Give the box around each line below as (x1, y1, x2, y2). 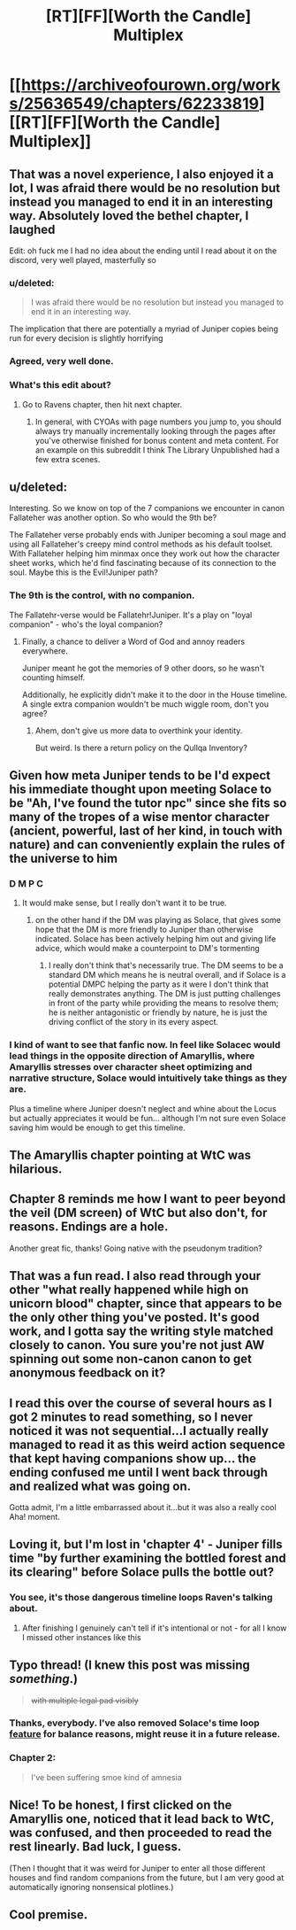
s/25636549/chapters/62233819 (9, 94, 259, 114)
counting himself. (21, 671, 86, 683)
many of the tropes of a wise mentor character (9, 810, 270, 825)
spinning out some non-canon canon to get (9, 1352, 252, 1367)
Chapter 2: (9, 1752, 56, 1764)
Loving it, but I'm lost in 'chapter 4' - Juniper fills (9, 1537, 283, 1552)
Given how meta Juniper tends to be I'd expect (9, 768, 271, 783)
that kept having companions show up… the (9, 1451, 257, 1466)
